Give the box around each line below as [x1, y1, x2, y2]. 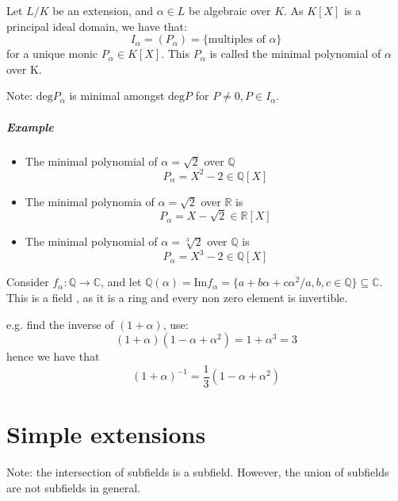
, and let [101, 273, 142, 290]
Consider [6, 273, 49, 290]
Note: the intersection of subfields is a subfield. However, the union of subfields [6, 464, 389, 480]
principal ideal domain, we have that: [6, 17, 187, 34]
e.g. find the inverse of [6, 316, 114, 332]
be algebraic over [188, 2, 271, 18]
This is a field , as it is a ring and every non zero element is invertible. [6, 289, 348, 306]
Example [6, 118, 54, 135]
